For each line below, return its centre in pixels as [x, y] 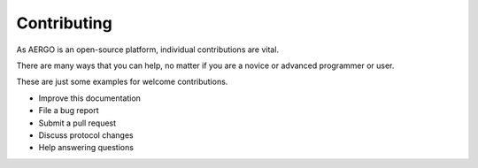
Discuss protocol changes [86, 135]
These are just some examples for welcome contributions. [122, 82]
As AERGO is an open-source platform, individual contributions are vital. [147, 50]
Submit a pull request [77, 123]
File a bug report [69, 111]
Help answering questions [86, 148]
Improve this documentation [90, 98]
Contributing [64, 23]
